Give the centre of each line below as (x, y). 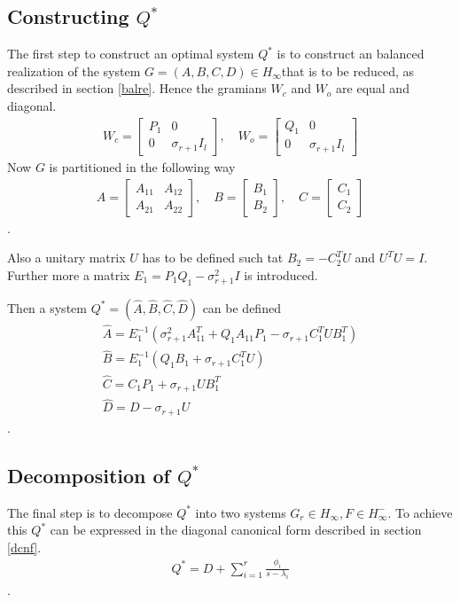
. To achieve (420, 512)
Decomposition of (89, 475)
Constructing (68, 16)
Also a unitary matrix (66, 258)
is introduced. (281, 274)
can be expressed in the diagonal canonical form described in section (236, 530)
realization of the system (74, 70)
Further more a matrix (69, 274)
